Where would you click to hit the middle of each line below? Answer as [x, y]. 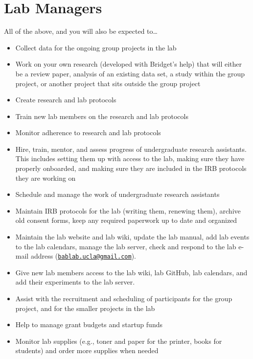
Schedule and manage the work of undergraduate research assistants [117, 194]
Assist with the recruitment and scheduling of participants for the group [124, 299]
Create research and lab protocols [66, 100]
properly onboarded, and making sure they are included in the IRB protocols [131, 168]
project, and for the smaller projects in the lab [85, 308]
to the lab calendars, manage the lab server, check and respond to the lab [126, 246]
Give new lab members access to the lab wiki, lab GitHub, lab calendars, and [131, 272]
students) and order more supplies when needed [87, 350]
